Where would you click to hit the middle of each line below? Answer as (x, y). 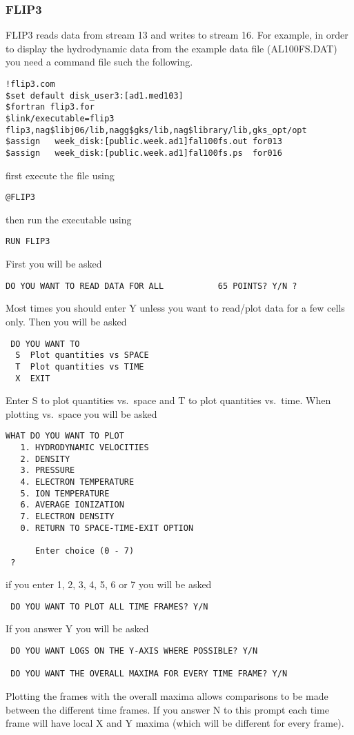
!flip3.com (30, 84)
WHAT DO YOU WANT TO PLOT (65, 436)
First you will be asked (54, 264)
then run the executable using (69, 219)
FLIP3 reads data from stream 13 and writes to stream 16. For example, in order (177, 35)
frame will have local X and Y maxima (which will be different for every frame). (175, 723)
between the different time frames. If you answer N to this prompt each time (167, 709)
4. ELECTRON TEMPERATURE (77, 482)
